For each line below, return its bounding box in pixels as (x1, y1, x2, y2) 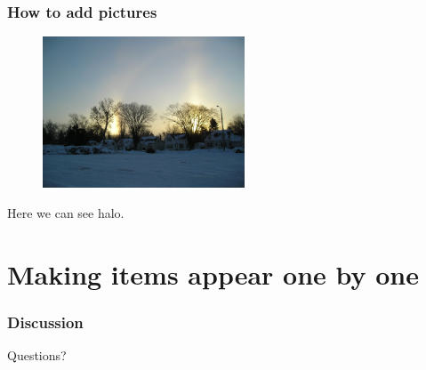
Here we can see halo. (7, 203, 125, 221)
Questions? (7, 346, 67, 365)
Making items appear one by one (7, 255, 420, 292)
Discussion (7, 310, 84, 333)
